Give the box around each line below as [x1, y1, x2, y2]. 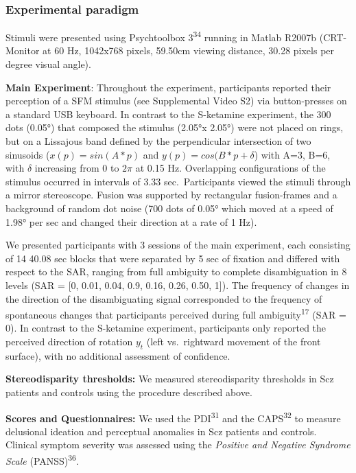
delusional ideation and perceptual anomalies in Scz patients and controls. [5, 424, 317, 438]
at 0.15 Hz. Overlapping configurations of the [135, 161, 326, 175]
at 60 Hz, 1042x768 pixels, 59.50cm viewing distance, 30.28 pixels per [43, 43, 335, 58]
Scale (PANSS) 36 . [5, 452, 79, 468]
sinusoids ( [5, 147, 50, 161]
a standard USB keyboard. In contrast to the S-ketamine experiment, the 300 [5, 106, 331, 121]
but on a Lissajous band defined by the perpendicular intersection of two [5, 134, 311, 148]
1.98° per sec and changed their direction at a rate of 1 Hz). [5, 214, 257, 229]
